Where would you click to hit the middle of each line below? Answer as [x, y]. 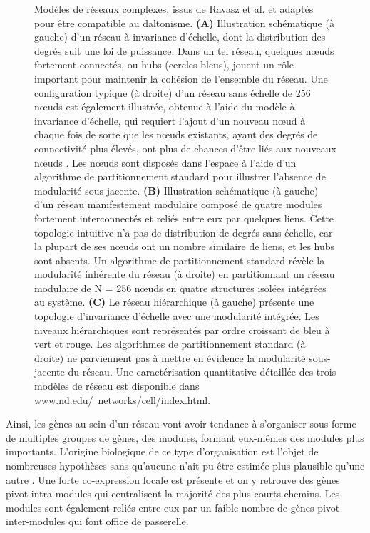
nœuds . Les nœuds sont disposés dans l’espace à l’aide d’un [165, 162]
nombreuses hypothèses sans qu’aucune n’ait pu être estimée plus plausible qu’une [185, 465]
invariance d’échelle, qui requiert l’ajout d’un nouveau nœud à [170, 120]
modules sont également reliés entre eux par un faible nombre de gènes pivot [173, 507]
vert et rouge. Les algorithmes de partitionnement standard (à [170, 344]
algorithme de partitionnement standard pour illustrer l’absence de [180, 176]
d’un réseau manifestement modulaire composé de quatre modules [178, 204]
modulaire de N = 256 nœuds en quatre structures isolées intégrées [180, 288]
